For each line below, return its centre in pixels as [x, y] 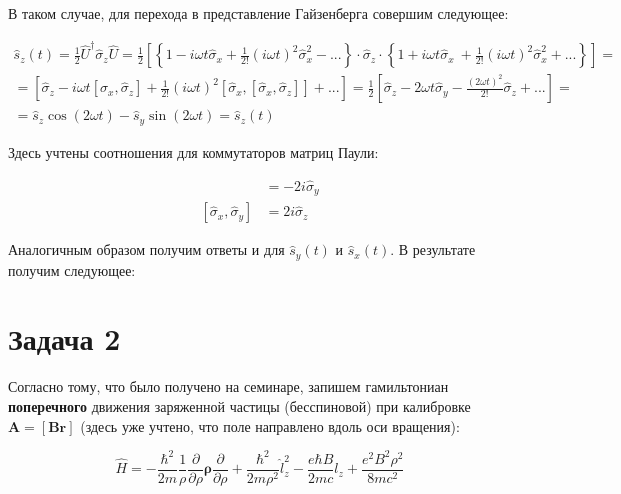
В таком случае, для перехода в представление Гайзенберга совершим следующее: [258, 13]
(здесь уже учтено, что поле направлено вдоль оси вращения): [270, 425]
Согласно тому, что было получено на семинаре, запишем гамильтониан [228, 386]
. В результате [433, 249]
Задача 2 [64, 338]
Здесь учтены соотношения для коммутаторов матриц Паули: [193, 151]
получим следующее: [72, 269]
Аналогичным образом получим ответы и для [146, 249]
